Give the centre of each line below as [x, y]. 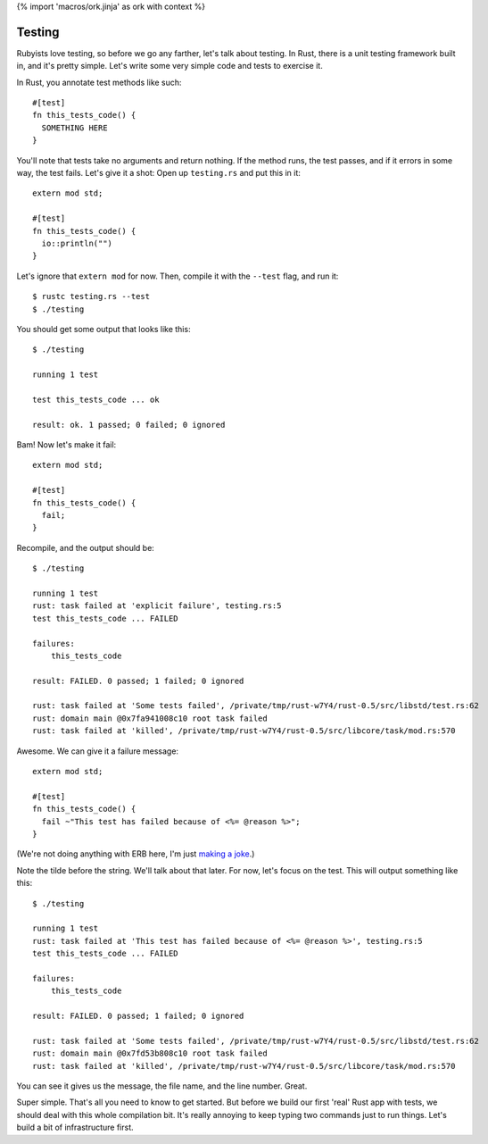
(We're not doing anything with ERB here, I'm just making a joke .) [136, 854]
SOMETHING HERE [74, 128]
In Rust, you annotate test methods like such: [99, 82]
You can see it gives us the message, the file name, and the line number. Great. [162, 1086]
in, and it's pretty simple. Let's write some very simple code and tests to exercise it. [170, 66]
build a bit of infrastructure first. [75, 1127]
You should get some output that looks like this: [103, 329]
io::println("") [77, 243]
